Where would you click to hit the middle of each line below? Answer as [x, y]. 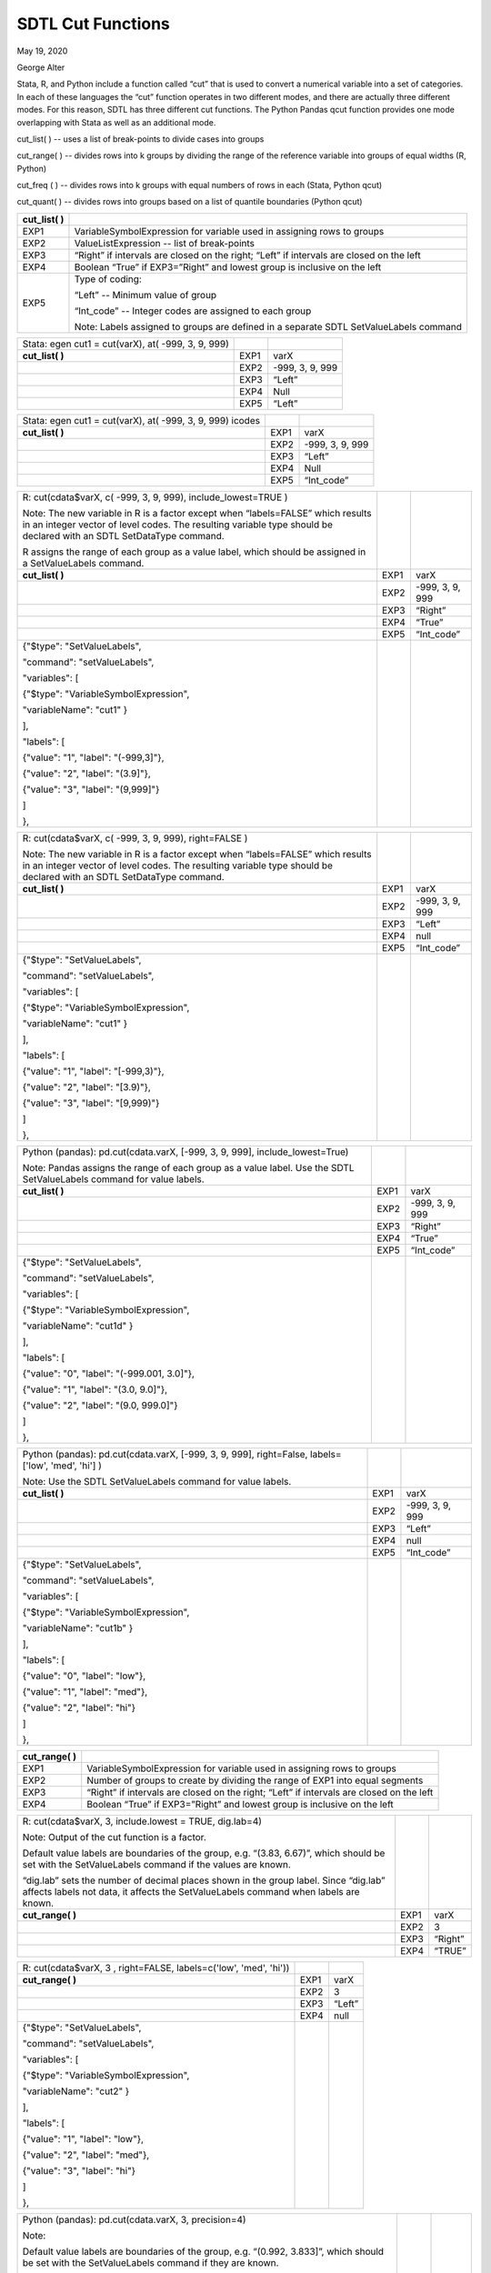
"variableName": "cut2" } [76, 2091]
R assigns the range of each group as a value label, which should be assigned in [194, 552]
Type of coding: [108, 279]
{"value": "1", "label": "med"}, [85, 1691]
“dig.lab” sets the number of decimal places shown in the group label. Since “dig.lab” [204, 1880]
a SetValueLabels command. [83, 563]
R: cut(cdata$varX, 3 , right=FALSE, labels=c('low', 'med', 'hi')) [156, 1968]
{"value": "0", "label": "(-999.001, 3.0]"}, [109, 1373]
